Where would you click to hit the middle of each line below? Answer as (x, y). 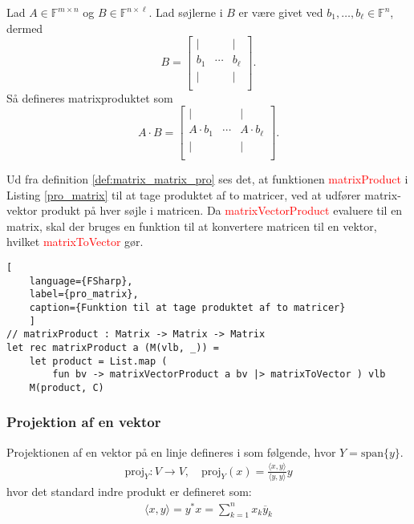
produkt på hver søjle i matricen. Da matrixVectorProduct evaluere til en (222, 210)
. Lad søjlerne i (186, 12)
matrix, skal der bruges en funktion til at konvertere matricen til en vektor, (192, 226)
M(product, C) (67, 387)
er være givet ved (281, 12)
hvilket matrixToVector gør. (75, 242)
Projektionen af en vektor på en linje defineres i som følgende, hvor (171, 451)
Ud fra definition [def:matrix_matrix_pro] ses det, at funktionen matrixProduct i (207, 178)
